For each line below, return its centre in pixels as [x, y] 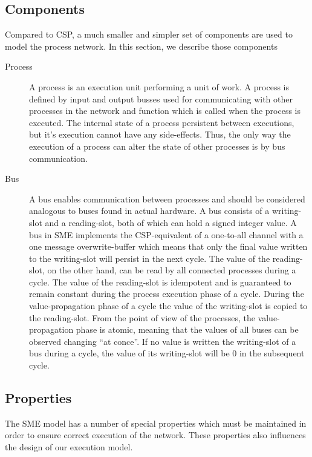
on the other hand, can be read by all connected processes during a [172, 270]
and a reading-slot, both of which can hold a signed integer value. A [171, 222]
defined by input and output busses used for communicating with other [161, 98]
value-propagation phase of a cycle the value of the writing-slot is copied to [168, 306]
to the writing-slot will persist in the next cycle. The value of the [150, 258]
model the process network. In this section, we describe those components [141, 46]
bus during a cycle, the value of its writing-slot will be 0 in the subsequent [167, 353]
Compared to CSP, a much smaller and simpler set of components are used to [149, 34]
